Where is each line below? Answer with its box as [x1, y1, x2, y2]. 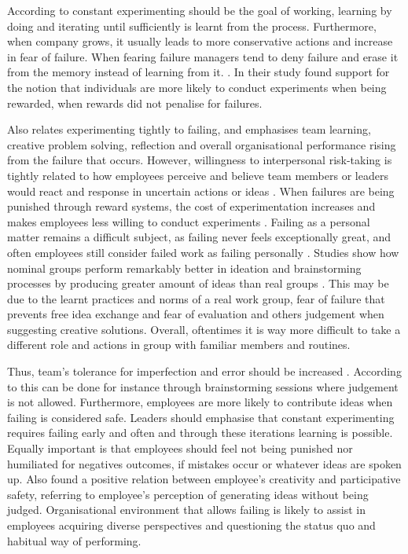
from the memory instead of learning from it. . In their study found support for [7, 64, 390, 80]
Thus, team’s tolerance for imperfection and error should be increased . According [7, 363, 402, 380]
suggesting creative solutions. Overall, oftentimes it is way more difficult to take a [7, 321, 401, 337]
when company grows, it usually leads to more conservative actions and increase [7, 33, 393, 50]
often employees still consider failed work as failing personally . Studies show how [7, 244, 399, 260]
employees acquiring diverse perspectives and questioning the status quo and [7, 517, 376, 533]
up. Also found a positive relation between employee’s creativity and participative [7, 471, 401, 487]
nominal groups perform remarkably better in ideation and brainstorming [7, 259, 362, 276]
